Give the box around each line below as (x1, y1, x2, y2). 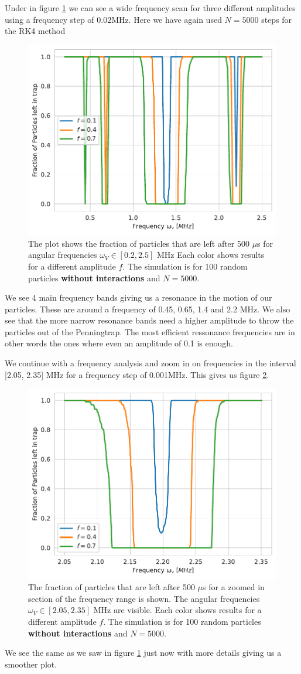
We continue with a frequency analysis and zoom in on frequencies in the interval (5, 357, 296, 369)
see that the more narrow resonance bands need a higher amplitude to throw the (5, 314, 294, 326)
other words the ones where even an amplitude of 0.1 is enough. (5, 337, 233, 349)
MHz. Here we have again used (111, 13, 222, 25)
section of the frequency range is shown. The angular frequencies (28, 592, 260, 604)
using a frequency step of (5, 13, 94, 25)
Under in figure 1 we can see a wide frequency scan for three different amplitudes (5, 2, 296, 13)
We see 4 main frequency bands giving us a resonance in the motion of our (5, 291, 272, 304)
